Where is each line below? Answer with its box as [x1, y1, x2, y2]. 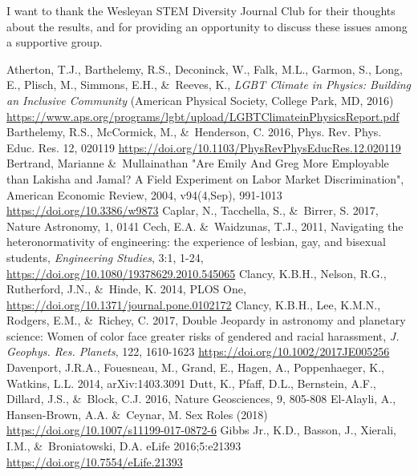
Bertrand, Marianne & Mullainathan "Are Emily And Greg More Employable [6, 155, 389, 171]
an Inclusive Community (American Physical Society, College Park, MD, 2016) [6, 91, 394, 108]
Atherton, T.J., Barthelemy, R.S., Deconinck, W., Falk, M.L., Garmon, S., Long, [6, 60, 403, 77]
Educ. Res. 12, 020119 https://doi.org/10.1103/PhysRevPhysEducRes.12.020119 [6, 139, 401, 155]
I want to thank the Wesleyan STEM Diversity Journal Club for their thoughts [6, 2, 396, 18]
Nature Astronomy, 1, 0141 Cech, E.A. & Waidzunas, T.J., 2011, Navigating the [6, 217, 404, 234]
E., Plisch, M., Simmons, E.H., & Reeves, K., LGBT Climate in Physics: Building [6, 76, 412, 93]
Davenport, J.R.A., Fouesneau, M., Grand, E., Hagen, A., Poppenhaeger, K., [6, 359, 384, 376]
